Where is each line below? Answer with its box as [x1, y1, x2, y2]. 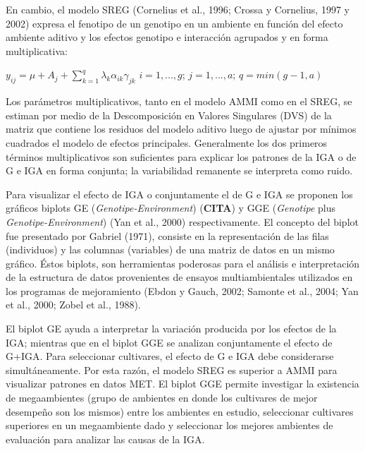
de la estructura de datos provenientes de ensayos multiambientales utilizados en [6, 270, 353, 284]
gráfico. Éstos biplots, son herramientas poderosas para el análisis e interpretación [6, 255, 360, 270]
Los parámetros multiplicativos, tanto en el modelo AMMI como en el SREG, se [6, 94, 352, 109]
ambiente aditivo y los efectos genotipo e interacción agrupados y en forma [6, 30, 328, 44]
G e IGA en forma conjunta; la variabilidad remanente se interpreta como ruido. [6, 163, 353, 178]
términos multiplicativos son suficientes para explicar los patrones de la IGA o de [6, 149, 357, 164]
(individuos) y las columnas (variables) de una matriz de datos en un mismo [6, 242, 335, 257]
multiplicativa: [6, 43, 68, 58]
